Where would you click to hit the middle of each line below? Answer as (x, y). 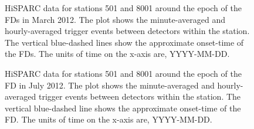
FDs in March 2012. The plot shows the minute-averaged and (115, 19)
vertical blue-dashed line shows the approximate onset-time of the (123, 108)
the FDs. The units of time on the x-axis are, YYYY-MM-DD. (117, 54)
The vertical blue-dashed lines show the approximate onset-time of (124, 42)
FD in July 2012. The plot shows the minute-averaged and (110, 85)
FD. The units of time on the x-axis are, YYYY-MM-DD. (109, 119)
